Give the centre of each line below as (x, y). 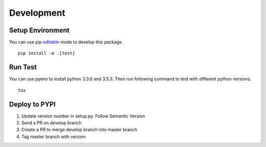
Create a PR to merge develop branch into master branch (79, 130)
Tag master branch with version (54, 136)
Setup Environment (39, 30)
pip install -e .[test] (47, 53)
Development (37, 13)
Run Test (23, 67)
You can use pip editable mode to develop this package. (66, 42)
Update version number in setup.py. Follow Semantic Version (83, 116)
